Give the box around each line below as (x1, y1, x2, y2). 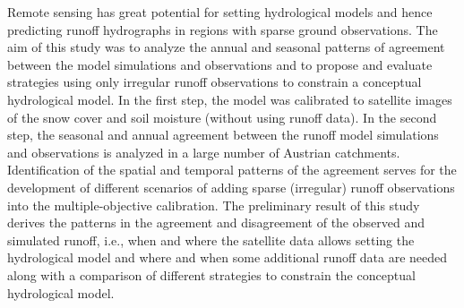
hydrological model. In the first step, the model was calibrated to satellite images (7, 90, 452, 108)
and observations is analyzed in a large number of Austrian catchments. (7, 142, 400, 161)
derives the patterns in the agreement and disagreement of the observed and (7, 213, 425, 232)
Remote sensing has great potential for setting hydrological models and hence (7, 3, 433, 21)
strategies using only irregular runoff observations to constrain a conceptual (7, 73, 422, 91)
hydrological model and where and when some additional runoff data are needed (7, 248, 448, 267)
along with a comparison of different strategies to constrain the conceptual (7, 265, 416, 284)
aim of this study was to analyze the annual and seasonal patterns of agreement (7, 38, 445, 56)
